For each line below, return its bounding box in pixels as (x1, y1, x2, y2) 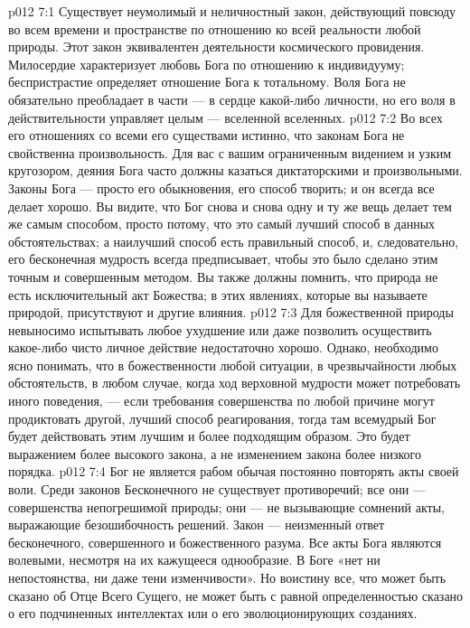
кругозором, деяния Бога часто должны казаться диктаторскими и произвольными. (8, 161, 463, 180)
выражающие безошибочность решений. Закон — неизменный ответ (8, 515, 385, 534)
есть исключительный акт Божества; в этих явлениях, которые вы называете (8, 285, 428, 304)
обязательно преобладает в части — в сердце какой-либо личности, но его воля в (8, 89, 456, 108)
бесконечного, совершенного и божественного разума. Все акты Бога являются (8, 532, 442, 551)
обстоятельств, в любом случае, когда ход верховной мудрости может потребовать (8, 373, 461, 392)
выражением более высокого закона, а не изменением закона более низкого (8, 444, 421, 463)
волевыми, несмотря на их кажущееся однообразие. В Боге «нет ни (8, 550, 381, 569)
